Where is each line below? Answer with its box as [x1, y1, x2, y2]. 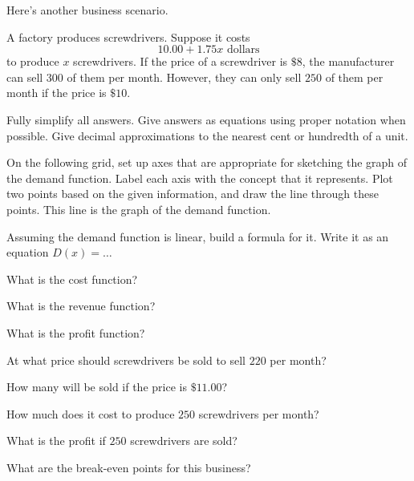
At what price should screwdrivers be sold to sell [6, 351, 246, 368]
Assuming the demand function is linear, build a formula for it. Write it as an [6, 228, 389, 245]
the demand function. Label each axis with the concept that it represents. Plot [6, 169, 393, 186]
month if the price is [6, 84, 107, 101]
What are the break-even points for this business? [6, 459, 251, 475]
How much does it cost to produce [6, 405, 175, 422]
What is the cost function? [6, 270, 138, 287]
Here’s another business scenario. [6, 2, 168, 18]
